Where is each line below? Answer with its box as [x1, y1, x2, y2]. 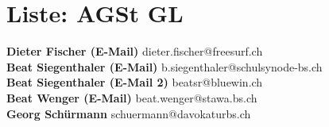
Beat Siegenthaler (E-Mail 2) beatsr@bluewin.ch [6, 74, 263, 90]
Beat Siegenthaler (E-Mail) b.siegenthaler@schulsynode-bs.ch [6, 58, 323, 75]
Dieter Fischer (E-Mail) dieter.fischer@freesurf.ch [6, 43, 263, 60]
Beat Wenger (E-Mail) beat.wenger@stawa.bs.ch [6, 89, 257, 106]
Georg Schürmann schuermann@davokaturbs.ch [6, 105, 251, 121]
